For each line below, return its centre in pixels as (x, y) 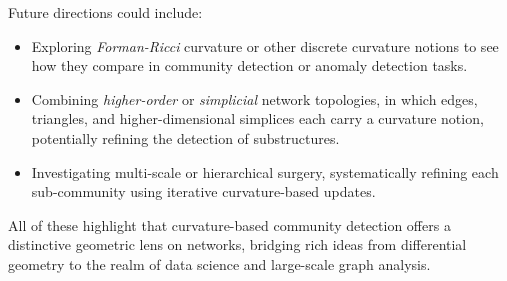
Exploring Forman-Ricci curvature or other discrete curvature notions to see (265, 45)
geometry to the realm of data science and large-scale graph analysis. (219, 263)
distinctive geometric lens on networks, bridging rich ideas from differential (237, 244)
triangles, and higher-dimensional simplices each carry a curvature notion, (257, 118)
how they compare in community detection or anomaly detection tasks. (249, 65)
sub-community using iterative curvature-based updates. (203, 191)
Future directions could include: (105, 12)
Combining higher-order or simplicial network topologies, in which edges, (254, 98)
